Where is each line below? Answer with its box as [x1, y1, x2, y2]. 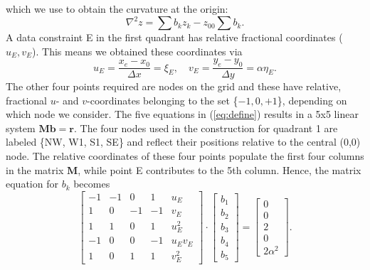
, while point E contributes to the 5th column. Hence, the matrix [78, 162, 361, 177]
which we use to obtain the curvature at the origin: [6, 1, 228, 16]
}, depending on [277, 92, 347, 107]
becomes [73, 176, 110, 191]
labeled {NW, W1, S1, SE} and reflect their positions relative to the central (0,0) [6, 134, 361, 149]
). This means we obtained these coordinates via [32, 43, 243, 58]
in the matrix [6, 162, 64, 177]
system [6, 120, 36, 135]
